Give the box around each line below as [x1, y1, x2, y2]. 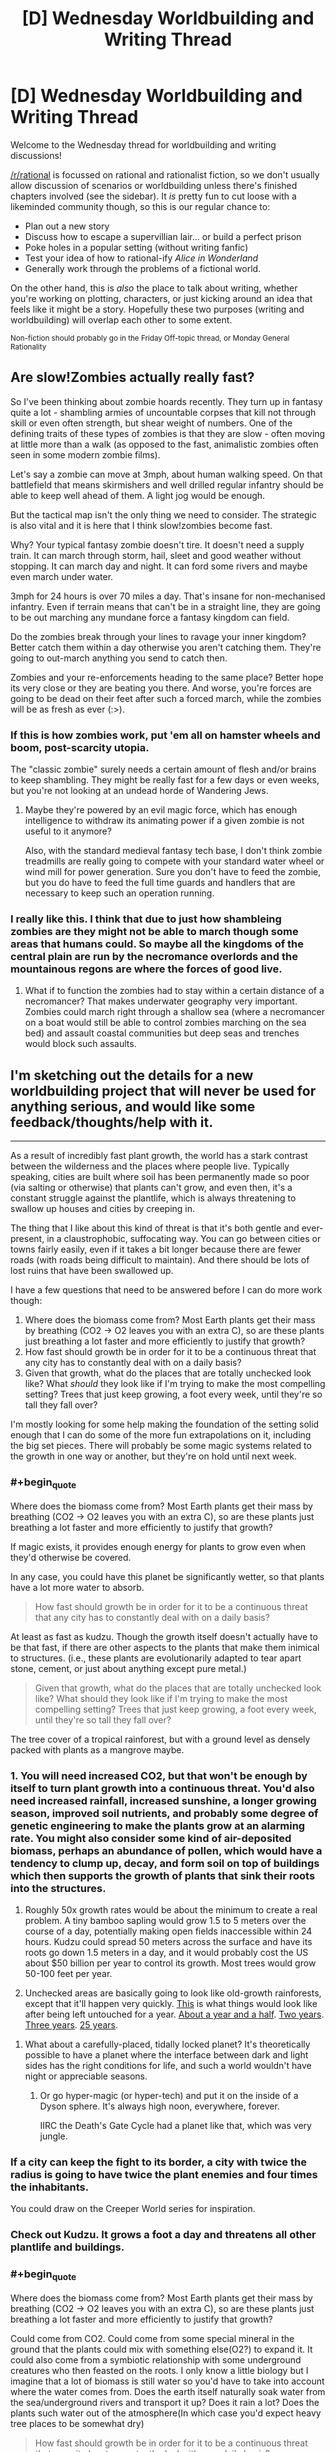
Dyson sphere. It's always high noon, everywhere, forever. [39, 2100, 280, 2112]
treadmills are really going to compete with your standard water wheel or [24, 855, 325, 867]
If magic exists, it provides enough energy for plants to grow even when [10, 1540, 307, 1552]
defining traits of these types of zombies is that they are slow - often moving [10, 427, 326, 439]
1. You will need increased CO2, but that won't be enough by [10, 1768, 308, 1782]
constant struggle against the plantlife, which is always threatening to [10, 1192, 297, 1204]
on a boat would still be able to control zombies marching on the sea [24, 1017, 307, 1029]
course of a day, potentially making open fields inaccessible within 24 [24, 1925, 313, 1937]
